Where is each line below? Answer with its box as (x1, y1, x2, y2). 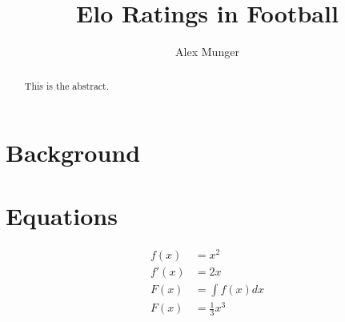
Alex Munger (175, 43, 239, 60)
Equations (6, 199, 118, 231)
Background (6, 136, 141, 169)
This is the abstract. (24, 78, 110, 92)
